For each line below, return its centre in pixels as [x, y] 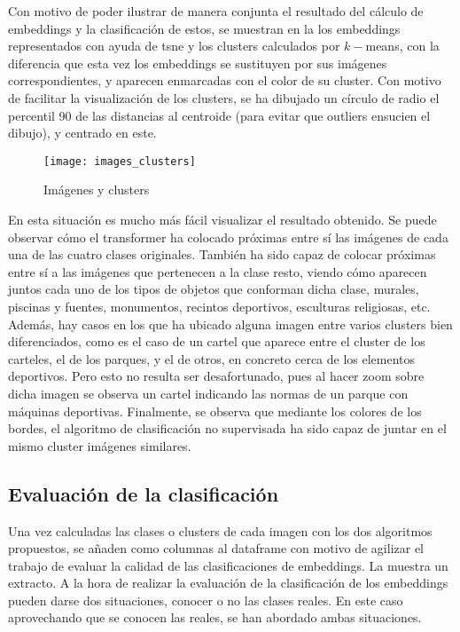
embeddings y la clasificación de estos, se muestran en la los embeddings [204, 28]
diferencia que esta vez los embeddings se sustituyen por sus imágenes [198, 63]
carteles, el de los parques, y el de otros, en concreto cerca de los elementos [212, 358]
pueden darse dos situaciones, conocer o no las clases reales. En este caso [206, 600]
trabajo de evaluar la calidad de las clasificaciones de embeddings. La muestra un [228, 565]
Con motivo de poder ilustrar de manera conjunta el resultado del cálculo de [216, 11]
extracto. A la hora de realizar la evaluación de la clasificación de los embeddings [228, 583]
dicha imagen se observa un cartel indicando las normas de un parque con [208, 393]
